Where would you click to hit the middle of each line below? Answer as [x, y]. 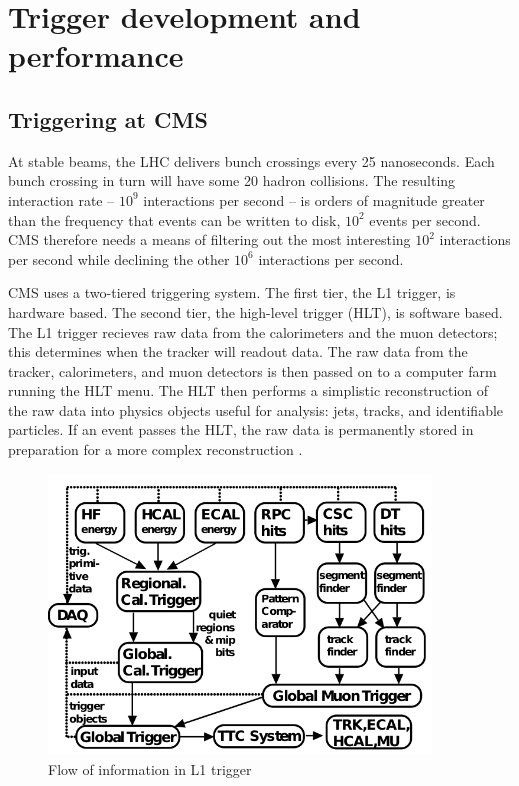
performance [96, 55]
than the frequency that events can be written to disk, [174, 219]
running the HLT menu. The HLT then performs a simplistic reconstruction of [248, 390]
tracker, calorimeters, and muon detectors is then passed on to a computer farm [252, 370]
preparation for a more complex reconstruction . [155, 449]
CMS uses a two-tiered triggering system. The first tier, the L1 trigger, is [232, 292]
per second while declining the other [119, 258]
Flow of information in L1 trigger [150, 769]
